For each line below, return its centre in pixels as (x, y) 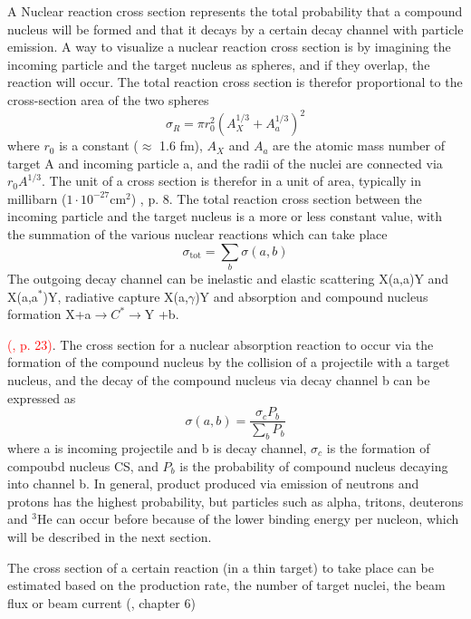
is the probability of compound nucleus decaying (314, 465)
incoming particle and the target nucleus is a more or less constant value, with (225, 216)
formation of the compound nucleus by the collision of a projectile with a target (229, 362)
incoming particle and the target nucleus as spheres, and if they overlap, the (219, 64)
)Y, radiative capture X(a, (115, 296)
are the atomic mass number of (359, 145)
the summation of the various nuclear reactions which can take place (197, 234)
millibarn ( (37, 198)
